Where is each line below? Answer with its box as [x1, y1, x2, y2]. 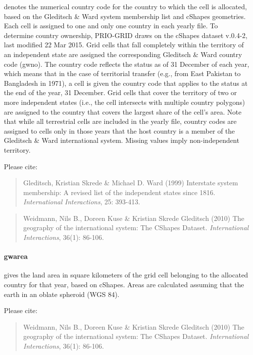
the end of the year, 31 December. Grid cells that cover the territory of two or [4, 87, 237, 98]
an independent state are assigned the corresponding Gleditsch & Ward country [4, 49, 242, 59]
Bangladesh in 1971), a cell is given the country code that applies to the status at [4, 78, 248, 88]
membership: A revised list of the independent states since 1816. [23, 187, 215, 197]
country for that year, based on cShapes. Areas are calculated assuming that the [4, 279, 244, 290]
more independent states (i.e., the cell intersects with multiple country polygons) [4, 97, 245, 107]
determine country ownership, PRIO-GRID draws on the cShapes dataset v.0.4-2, [4, 30, 248, 40]
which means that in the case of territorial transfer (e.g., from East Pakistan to [4, 68, 241, 79]
